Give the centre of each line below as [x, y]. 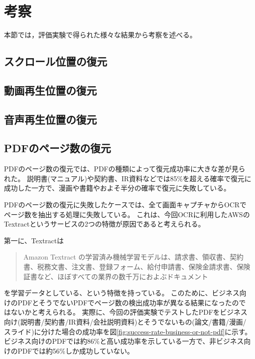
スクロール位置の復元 [56, 61]
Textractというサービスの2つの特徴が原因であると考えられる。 [105, 224]
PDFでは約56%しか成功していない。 [76, 350]
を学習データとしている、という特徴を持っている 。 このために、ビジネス [122, 293]
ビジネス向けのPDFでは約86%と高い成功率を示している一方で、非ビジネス [124, 341]
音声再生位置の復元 [50, 119]
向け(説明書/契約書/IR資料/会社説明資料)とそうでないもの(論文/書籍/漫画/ [125, 321]
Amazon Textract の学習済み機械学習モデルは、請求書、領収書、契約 [133, 257]
